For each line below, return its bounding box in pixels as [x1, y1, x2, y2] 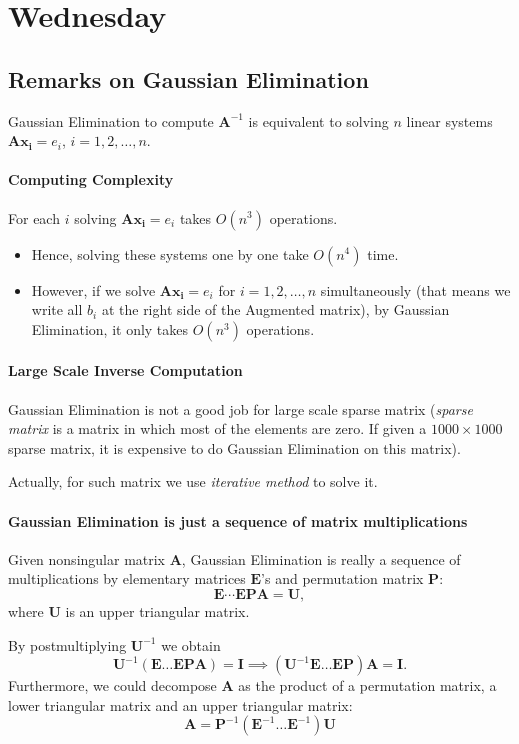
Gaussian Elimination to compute [8, 110, 214, 131]
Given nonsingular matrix [8, 548, 166, 569]
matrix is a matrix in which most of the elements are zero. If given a [8, 418, 427, 439]
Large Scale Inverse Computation [8, 360, 243, 381]
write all [31, 299, 83, 320]
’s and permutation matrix [261, 568, 424, 589]
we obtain [161, 634, 221, 655]
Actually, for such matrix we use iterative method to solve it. [8, 471, 378, 492]
